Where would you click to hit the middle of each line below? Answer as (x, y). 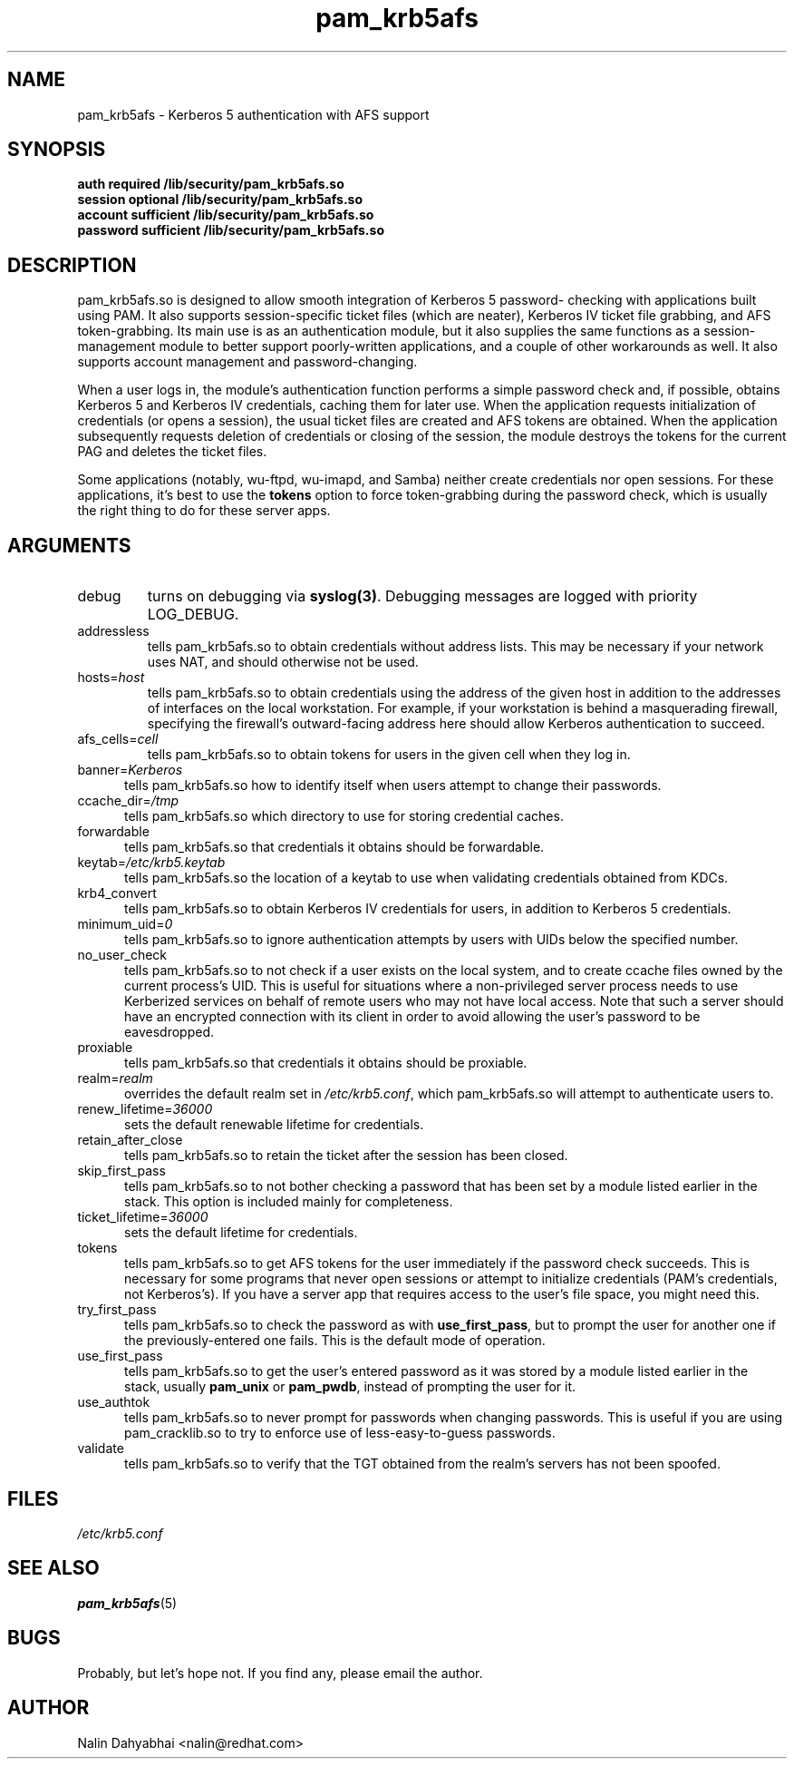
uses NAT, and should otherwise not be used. (283, 662)
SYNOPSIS (57, 150)
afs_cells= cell (118, 739)
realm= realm (115, 1078)
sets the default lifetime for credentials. (241, 1233)
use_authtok (114, 1402)
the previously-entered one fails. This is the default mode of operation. (335, 1341)
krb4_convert (117, 893)
